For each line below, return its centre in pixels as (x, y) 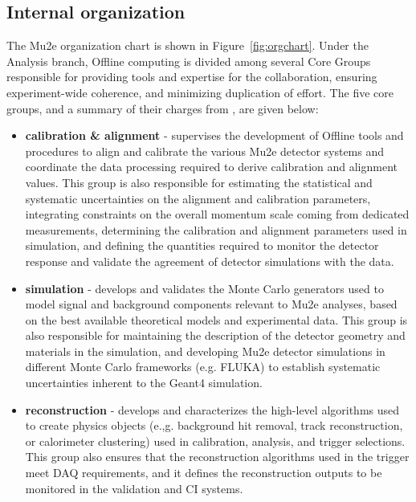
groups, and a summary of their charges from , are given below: (163, 108)
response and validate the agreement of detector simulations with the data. (210, 261)
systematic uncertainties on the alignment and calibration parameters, (198, 198)
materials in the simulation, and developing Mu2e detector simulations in (205, 351)
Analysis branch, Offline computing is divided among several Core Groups (189, 61)
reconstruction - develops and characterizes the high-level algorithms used (212, 409)
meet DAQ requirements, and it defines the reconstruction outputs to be (204, 473)
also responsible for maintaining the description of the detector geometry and (215, 335)
